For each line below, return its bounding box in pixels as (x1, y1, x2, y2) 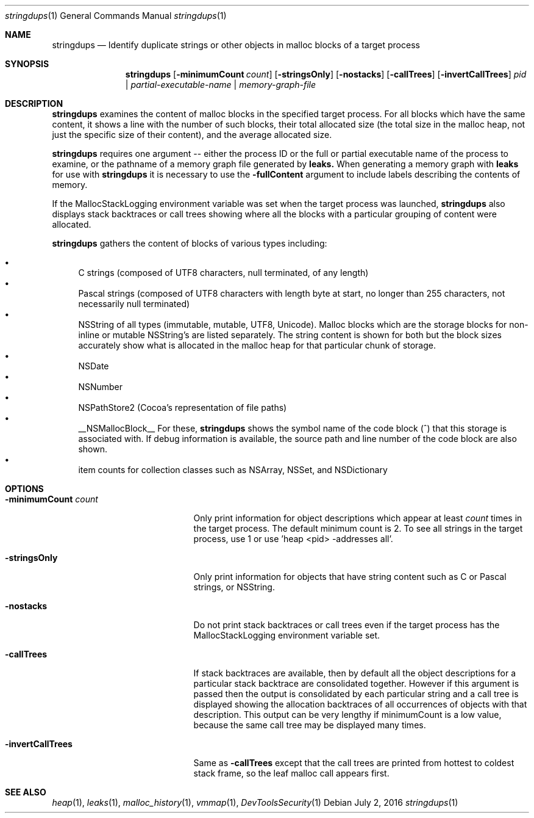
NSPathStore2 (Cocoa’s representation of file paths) (78, 402, 287, 413)
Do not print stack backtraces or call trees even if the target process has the (193, 620, 500, 630)
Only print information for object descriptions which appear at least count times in (193, 513, 522, 523)
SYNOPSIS (5, 59, 49, 69)
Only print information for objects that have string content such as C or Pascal (193, 571, 507, 582)
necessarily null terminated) (78, 299, 190, 309)
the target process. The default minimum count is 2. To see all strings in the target (193, 523, 523, 534)
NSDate (78, 361, 109, 371)
